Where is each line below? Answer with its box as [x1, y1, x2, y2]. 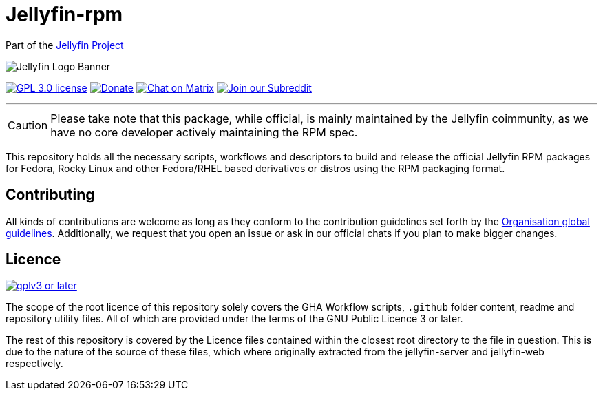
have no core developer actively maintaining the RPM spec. [50, 125, 358, 139]
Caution [8, 118, 48, 132]
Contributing [6, 186, 95, 204]
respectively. [6, 357, 63, 370]
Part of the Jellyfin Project [6, 39, 124, 51]
